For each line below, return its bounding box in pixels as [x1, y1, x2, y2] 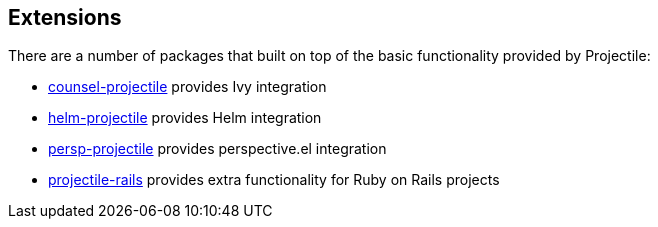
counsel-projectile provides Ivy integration [48, 78, 327, 96]
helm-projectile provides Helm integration [48, 109, 322, 127]
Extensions [8, 5, 122, 30]
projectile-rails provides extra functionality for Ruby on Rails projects [48, 171, 500, 189]
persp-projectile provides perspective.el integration [48, 140, 387, 158]
